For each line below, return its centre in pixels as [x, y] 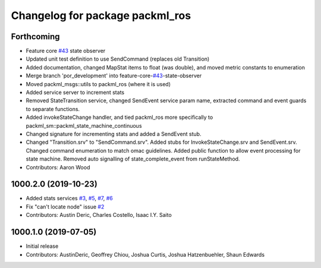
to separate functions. [53, 109]
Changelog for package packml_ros [101, 15]
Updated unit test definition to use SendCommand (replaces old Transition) [118, 59]
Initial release [42, 246]
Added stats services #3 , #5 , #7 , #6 [69, 198]
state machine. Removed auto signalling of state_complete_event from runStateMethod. [133, 159]
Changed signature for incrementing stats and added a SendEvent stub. [114, 134]
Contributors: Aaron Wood [58, 167]
